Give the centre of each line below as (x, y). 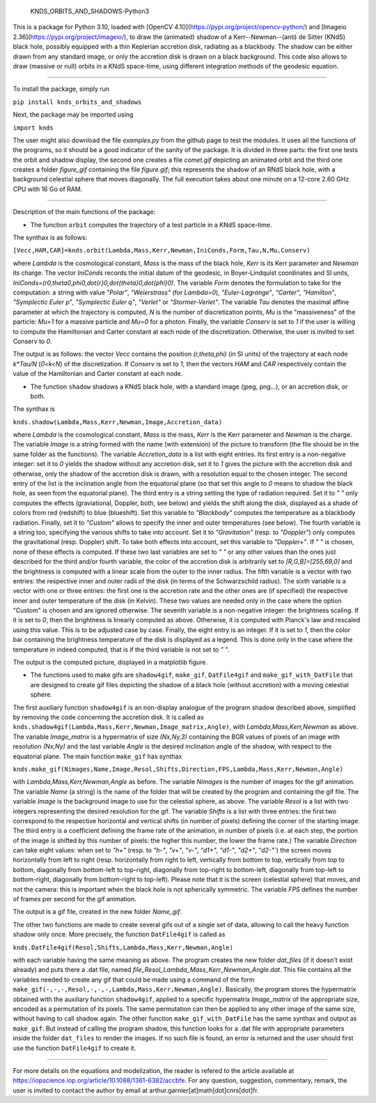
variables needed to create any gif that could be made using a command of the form (134, 980)
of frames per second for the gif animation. (75, 899)
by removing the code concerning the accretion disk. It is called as (109, 717)
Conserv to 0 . (32, 341)
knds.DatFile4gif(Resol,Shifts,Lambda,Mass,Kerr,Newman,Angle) (123, 947)
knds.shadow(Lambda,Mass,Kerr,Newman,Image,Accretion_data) (118, 422)
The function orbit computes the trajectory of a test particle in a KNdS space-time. (151, 225)
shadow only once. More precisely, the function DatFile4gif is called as (119, 934)
